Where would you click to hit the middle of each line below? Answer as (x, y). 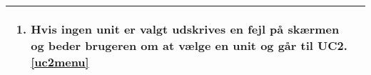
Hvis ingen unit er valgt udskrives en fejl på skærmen (185, 29)
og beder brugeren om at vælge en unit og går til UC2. (189, 45)
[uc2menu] (60, 62)
